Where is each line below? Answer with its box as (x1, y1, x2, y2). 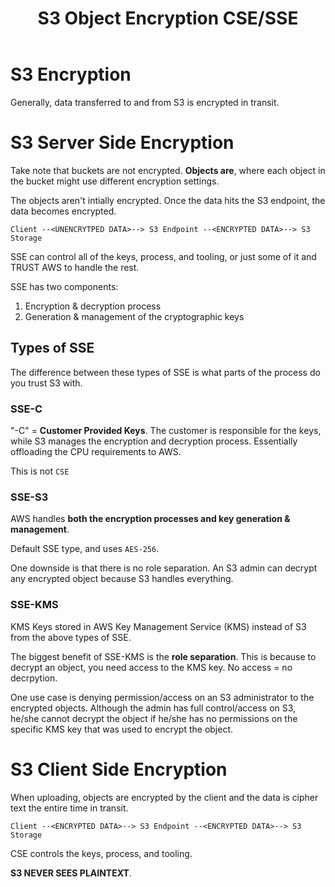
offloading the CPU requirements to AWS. (10, 445, 182, 457)
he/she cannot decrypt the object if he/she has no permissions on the (10, 712, 298, 724)
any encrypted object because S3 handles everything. (10, 573, 234, 585)
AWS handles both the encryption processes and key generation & (10, 513, 291, 525)
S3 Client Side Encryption (10, 758, 228, 781)
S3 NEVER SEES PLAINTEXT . (10, 867, 132, 879)
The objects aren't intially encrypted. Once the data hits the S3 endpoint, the (10, 194, 326, 206)
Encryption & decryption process (24, 300, 162, 312)
